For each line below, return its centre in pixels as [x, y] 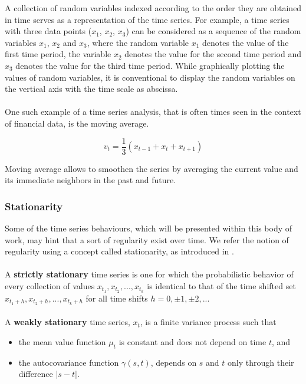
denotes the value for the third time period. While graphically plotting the [150, 65]
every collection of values [50, 285]
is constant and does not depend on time [193, 341]
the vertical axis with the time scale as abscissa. [91, 89]
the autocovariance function [69, 362]
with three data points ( [48, 31]
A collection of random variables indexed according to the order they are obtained [153, 8]
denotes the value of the [246, 42]
